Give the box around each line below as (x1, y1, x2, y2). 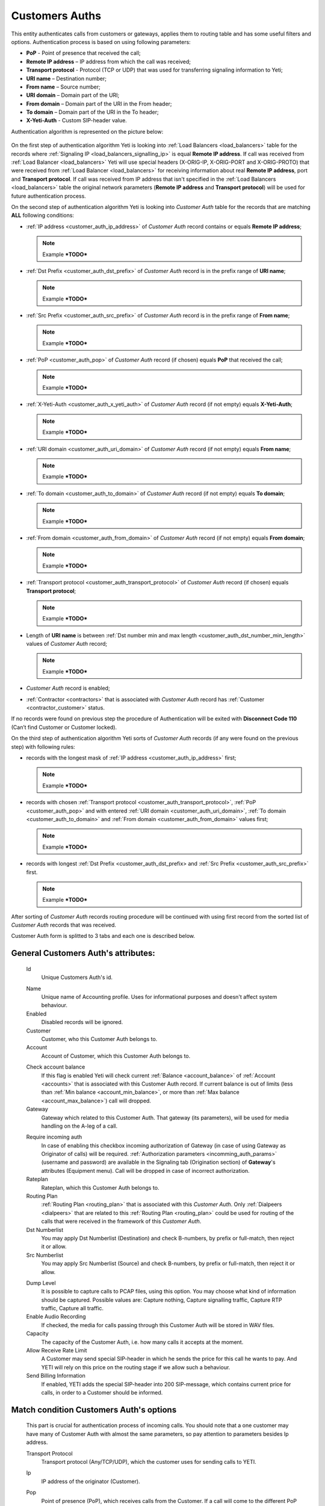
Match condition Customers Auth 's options (11, 1404, 177, 1415)
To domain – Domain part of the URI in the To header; (26, 108, 159, 116)
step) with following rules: (11, 743, 75, 750)
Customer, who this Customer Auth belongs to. (41, 1035, 158, 1042)
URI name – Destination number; (26, 75, 107, 82)
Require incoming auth (26, 1133, 82, 1141)
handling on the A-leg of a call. (41, 1122, 117, 1129)
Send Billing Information (26, 1372, 85, 1379)
